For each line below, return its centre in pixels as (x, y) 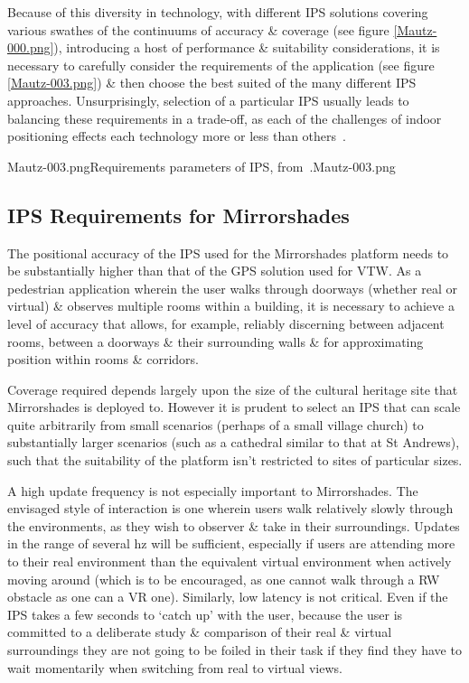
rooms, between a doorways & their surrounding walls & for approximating (216, 341)
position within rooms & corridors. (103, 359)
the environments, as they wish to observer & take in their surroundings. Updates (234, 525)
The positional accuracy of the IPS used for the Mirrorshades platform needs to (228, 253)
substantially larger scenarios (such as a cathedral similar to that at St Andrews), (234, 442)
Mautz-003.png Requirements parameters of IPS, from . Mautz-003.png (202, 166)
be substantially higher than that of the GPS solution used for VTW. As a (215, 271)
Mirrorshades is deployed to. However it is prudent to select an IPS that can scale (234, 407)
